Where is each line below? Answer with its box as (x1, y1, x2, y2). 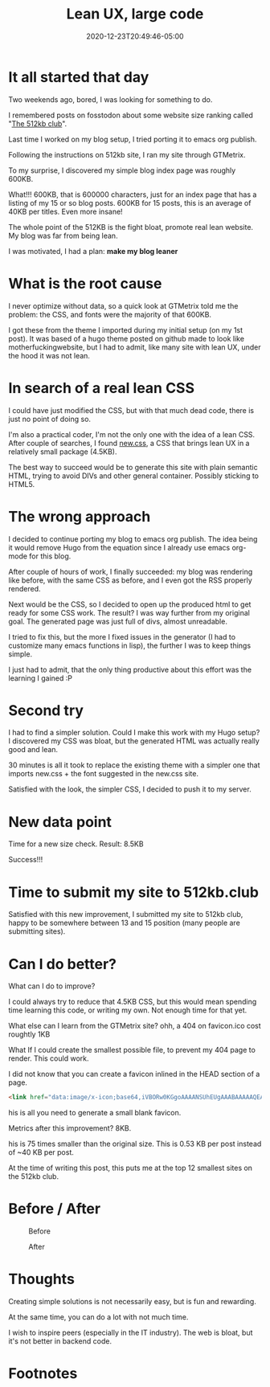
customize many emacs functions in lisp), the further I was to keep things (8, 640, 252, 650)
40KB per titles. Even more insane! (8, 207, 123, 216)
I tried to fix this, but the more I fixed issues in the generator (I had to (8, 632, 235, 641)
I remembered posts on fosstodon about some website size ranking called (8, 110, 253, 120)
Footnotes (8, 1364, 78, 1383)
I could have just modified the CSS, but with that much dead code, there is (8, 405, 255, 415)
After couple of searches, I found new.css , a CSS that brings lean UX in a (8, 438, 250, 448)
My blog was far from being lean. (8, 231, 118, 240)
